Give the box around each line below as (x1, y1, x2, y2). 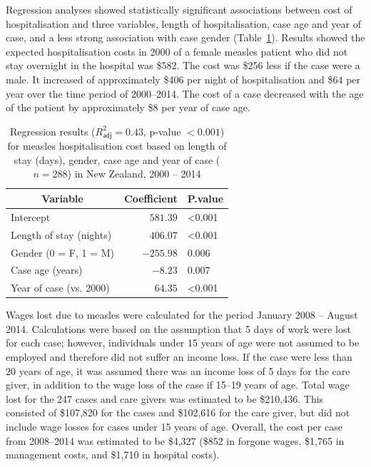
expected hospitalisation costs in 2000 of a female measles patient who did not (6, 43, 348, 58)
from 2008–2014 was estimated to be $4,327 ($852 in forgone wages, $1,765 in (6, 433, 345, 448)
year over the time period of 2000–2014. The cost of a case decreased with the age (6, 86, 364, 101)
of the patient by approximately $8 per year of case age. (6, 100, 250, 115)
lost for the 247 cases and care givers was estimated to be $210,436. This (6, 391, 324, 406)
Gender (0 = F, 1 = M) (11, 245, 114, 260)
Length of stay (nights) (11, 227, 112, 242)
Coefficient (124, 190, 178, 205)
